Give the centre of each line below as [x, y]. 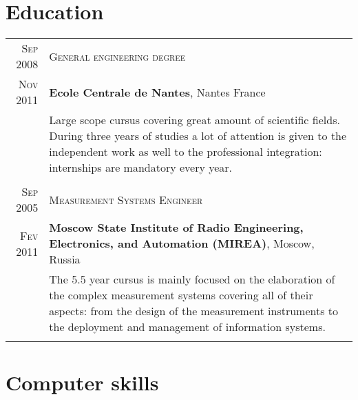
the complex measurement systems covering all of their [181, 295]
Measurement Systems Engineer [126, 199]
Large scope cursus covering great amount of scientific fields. [194, 120]
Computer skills [82, 382]
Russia [65, 259]
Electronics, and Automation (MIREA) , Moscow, [182, 243]
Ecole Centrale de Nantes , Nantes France [157, 92]
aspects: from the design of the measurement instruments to [194, 311]
